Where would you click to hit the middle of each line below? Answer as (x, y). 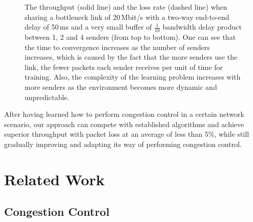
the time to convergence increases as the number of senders (117, 47)
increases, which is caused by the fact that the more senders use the (131, 57)
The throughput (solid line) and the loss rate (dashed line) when (126, 7)
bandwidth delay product (202, 27)
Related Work (55, 179)
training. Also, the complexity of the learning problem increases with (133, 77)
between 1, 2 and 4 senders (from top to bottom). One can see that (130, 37)
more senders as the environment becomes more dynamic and (121, 87)
